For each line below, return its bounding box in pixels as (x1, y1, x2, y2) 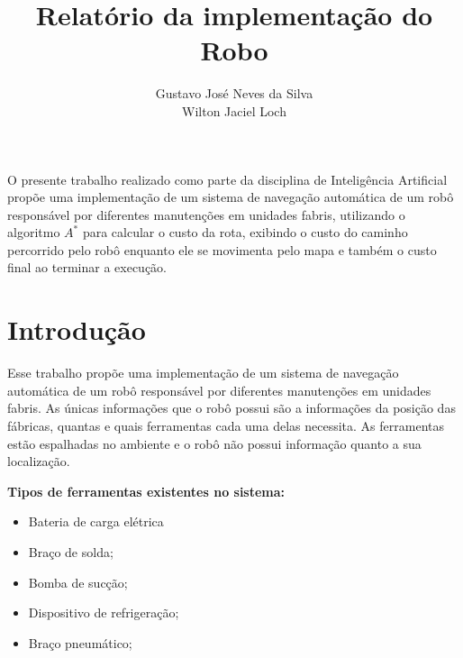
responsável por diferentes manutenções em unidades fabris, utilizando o (7, 205, 405, 224)
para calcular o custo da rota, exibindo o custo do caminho (82, 223, 408, 242)
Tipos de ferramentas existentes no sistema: (7, 481, 286, 500)
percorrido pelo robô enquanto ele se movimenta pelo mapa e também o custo (7, 240, 437, 259)
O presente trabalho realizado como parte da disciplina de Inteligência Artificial (7, 169, 448, 188)
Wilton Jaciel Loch (182, 101, 286, 120)
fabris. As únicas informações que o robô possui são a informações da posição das (7, 398, 456, 417)
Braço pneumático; (28, 633, 132, 652)
